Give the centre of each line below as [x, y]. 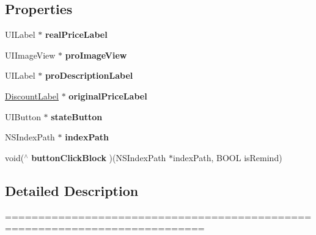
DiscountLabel [32, 96]
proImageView [96, 55]
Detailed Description [72, 190]
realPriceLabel [76, 34]
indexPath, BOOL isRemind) [228, 157]
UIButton [23, 116]
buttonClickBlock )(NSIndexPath [99, 157]
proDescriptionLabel [89, 75]
